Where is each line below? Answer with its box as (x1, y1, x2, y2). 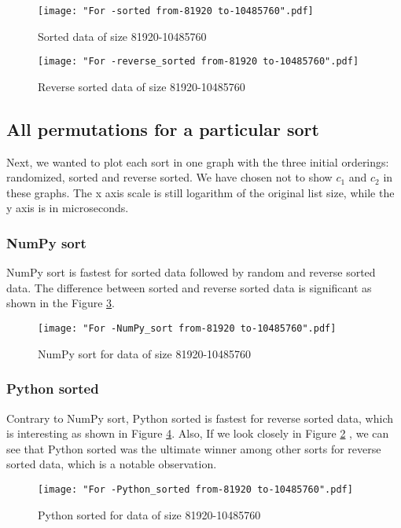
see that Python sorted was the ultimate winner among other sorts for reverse (6, 440, 381, 456)
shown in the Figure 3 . (6, 295, 115, 311)
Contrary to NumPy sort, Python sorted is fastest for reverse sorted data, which (6, 409, 394, 426)
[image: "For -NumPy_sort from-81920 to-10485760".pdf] (38, 323, 337, 335)
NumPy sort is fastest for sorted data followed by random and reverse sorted (6, 264, 376, 280)
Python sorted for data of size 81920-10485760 (38, 506, 261, 522)
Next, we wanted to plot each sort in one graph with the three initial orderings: (6, 153, 389, 170)
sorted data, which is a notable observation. (6, 456, 217, 472)
